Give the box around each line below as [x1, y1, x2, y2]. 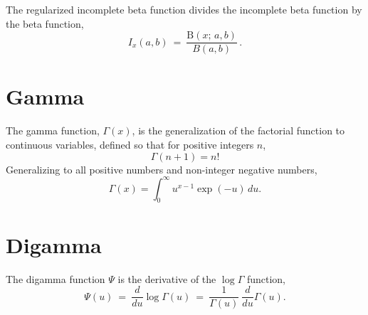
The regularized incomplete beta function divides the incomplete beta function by [6, 2, 362, 16]
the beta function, [6, 16, 84, 31]
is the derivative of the [117, 271, 216, 286]
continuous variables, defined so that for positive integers [6, 137, 254, 151]
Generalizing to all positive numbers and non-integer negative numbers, [6, 161, 317, 176]
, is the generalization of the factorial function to [132, 123, 345, 138]
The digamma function [6, 271, 105, 286]
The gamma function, [6, 123, 100, 138]
